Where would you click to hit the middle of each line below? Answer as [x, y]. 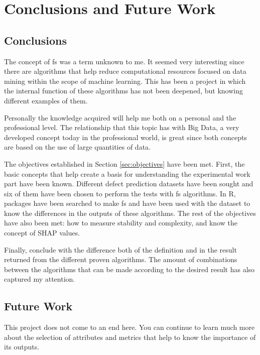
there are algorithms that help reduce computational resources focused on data [125, 71]
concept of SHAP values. [42, 233]
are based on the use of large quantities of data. [77, 147]
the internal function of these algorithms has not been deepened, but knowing [123, 91]
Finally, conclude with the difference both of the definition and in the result [120, 249]
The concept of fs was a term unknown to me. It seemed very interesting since [124, 61]
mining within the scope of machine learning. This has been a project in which [125, 81]
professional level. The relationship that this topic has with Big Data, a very [122, 127]
